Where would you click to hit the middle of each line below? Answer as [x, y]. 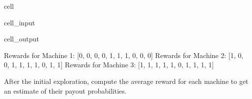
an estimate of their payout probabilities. [65, 90]
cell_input [20, 22]
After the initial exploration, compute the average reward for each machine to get [126, 81]
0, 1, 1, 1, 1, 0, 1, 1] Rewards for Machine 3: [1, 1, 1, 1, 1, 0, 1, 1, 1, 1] [109, 65]
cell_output [22, 39]
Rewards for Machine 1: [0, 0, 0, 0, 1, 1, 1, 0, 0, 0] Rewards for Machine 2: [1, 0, [124, 55]
